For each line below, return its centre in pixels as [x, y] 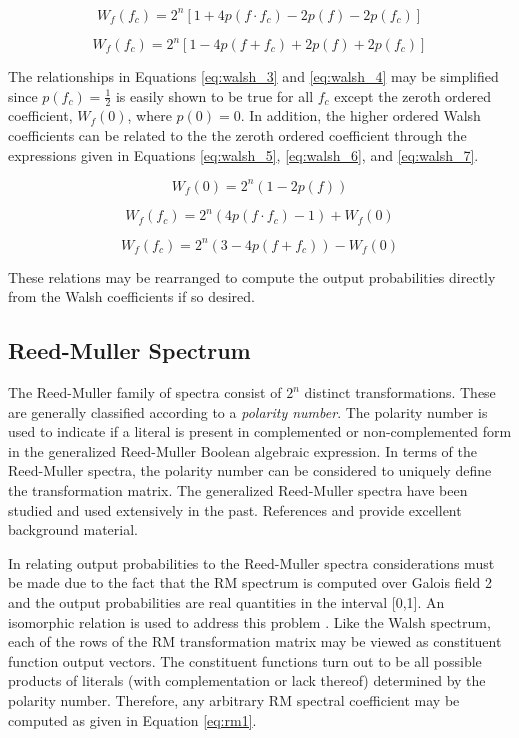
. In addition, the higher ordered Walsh [360, 115]
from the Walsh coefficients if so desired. [131, 296]
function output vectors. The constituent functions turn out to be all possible [245, 660]
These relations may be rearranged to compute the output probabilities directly [252, 276]
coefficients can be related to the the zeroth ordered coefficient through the [237, 135]
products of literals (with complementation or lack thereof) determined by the [247, 680]
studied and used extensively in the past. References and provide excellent [235, 509]
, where [149, 115]
